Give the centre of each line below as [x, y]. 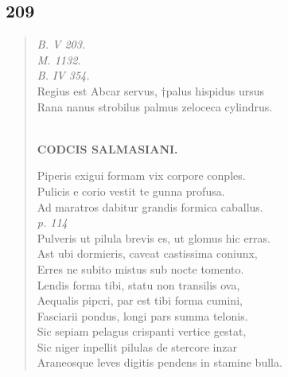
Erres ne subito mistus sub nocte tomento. [140, 268]
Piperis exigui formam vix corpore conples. [141, 175]
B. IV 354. [63, 75]
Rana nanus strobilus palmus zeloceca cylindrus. [155, 106]
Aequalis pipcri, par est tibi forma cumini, [140, 300]
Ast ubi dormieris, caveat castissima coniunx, [147, 253]
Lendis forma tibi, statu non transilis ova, [138, 284]
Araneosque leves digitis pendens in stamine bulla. [160, 362]
